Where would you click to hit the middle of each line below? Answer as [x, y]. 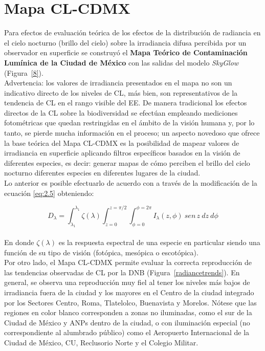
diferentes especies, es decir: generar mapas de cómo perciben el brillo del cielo [127, 162]
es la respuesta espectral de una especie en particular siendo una [159, 242]
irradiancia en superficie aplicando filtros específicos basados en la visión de [122, 153]
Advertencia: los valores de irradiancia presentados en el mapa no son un [118, 83]
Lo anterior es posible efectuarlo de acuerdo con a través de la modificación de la [131, 183]
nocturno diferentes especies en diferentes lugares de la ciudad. [102, 173]
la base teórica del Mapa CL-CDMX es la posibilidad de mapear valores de [122, 142]
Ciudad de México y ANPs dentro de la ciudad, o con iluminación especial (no [127, 322]
